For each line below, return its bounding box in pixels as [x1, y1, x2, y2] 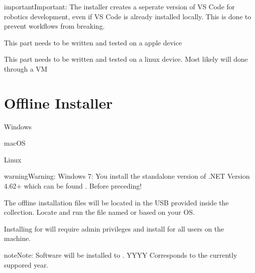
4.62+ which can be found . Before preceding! [4, 181, 142, 191]
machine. [4, 233, 31, 243]
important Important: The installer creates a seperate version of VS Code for [4, 1, 235, 11]
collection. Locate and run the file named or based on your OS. [4, 207, 195, 217]
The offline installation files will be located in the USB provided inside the [4, 197, 229, 207]
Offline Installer [4, 92, 113, 113]
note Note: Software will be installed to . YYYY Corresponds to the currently [4, 250, 237, 260]
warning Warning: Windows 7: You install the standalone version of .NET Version [4, 171, 250, 181]
